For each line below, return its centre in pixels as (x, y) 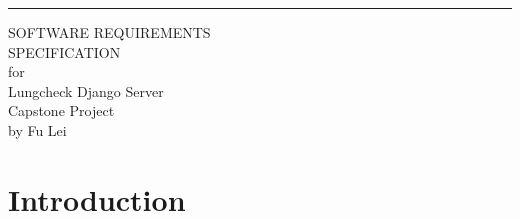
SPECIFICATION (64, 51)
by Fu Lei (37, 129)
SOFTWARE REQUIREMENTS (109, 32)
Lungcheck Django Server (86, 90)
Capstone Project (61, 110)
